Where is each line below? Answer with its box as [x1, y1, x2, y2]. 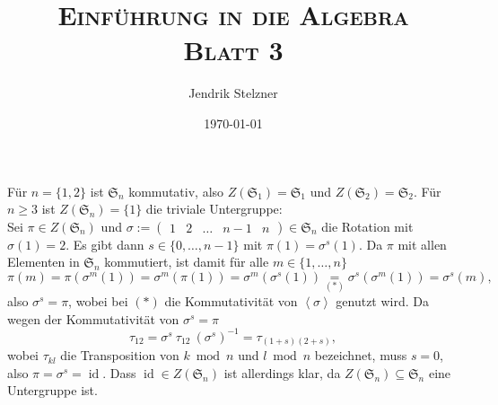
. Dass [102, 363, 136, 382]
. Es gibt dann [66, 234, 144, 253]
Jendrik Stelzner [188, 84, 278, 102]
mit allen [398, 234, 447, 253]
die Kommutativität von [164, 292, 298, 311]
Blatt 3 [183, 31, 284, 68]
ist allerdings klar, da [223, 363, 341, 382]
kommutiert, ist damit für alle [104, 252, 269, 271]
